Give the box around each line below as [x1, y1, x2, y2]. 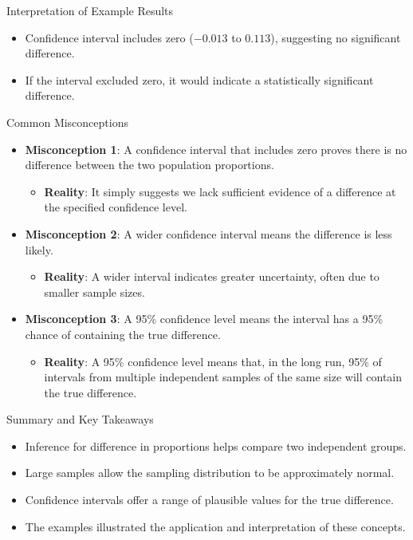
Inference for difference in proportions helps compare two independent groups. [25, 437, 407, 454]
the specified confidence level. [44, 199, 187, 215]
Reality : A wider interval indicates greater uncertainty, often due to [44, 268, 380, 285]
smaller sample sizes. [44, 283, 145, 300]
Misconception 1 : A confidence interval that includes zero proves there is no [25, 140, 407, 157]
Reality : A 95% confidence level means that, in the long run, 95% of [44, 353, 382, 369]
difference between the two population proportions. [25, 156, 274, 173]
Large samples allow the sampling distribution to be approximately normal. [25, 464, 395, 481]
